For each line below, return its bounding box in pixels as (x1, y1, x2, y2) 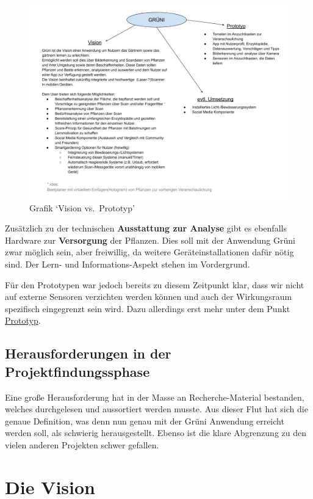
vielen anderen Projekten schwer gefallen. (5, 438, 159, 451)
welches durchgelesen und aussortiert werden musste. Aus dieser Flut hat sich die (5, 402, 308, 415)
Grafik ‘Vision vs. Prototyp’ (29, 201, 135, 214)
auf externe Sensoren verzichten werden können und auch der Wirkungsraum (5, 290, 292, 303)
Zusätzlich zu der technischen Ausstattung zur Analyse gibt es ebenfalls (5, 222, 287, 235)
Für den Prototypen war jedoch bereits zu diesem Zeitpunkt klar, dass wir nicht (5, 278, 304, 291)
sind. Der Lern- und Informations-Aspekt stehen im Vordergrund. (5, 257, 250, 270)
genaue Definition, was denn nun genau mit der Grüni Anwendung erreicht (5, 414, 284, 427)
